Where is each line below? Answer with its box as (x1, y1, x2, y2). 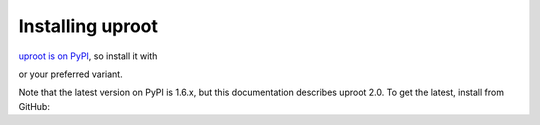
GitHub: (18, 100, 50, 112)
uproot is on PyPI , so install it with (18, 50, 158, 62)
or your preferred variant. (18, 68, 124, 80)
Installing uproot (18, 15, 159, 37)
